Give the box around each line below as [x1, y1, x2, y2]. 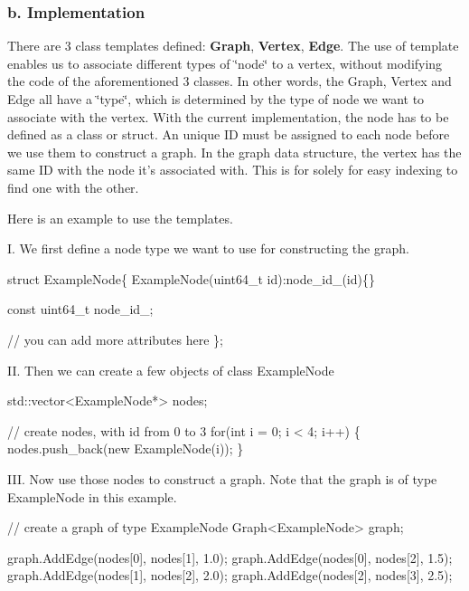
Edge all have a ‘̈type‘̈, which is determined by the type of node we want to [7, 90, 425, 108]
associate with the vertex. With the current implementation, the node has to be [7, 107, 449, 126]
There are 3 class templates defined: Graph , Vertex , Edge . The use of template [7, 36, 459, 55]
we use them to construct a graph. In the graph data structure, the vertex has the [7, 142, 462, 161]
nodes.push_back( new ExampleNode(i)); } [7, 439, 244, 458]
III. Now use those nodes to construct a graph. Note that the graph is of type [7, 469, 437, 488]
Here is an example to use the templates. [7, 208, 233, 227]
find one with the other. [7, 177, 139, 196]
